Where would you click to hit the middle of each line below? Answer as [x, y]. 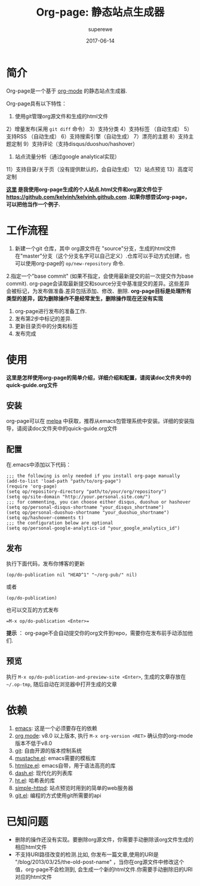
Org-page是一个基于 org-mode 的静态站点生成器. [67, 91]
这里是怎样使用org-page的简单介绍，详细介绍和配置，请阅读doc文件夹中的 [99, 378]
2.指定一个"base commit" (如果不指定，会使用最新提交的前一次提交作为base [100, 276]
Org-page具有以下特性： [37, 103]
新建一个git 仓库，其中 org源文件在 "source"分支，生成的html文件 [95, 248]
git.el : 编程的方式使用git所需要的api [58, 795]
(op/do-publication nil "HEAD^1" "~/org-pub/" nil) [72, 575]
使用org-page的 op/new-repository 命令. [75, 263]
